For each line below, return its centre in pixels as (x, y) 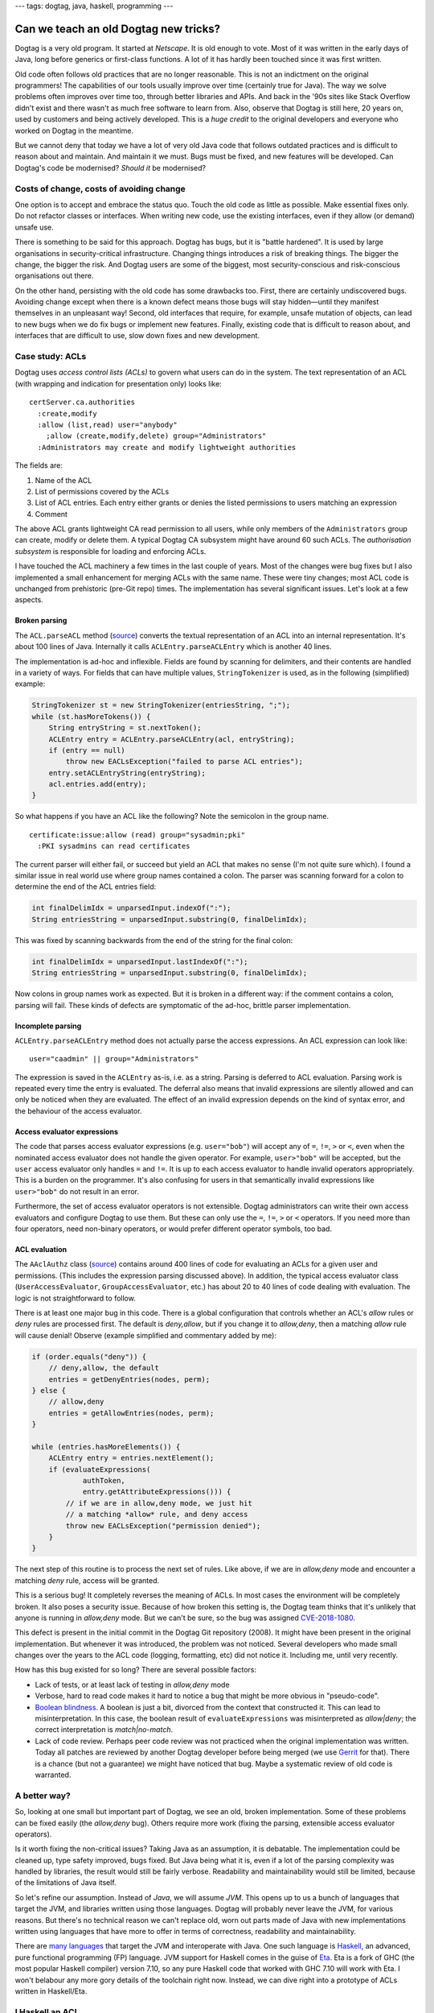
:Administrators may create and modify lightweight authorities (167, 447)
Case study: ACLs (51, 357)
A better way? (43, 1796)
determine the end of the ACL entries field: (86, 887)
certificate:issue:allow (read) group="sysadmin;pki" (137, 835)
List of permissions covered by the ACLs (102, 491)
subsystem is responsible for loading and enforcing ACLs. (111, 551)
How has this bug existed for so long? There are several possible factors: (136, 1670)
